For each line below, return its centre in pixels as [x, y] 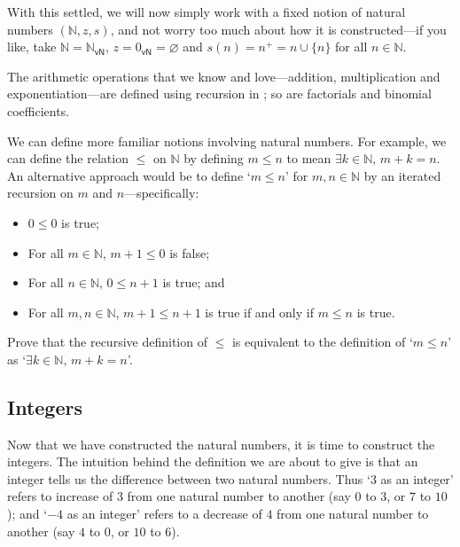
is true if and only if [259, 312]
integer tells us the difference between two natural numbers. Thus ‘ [189, 478]
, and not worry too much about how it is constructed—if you [278, 29]
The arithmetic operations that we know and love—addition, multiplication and [224, 76]
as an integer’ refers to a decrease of [164, 514]
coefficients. [39, 110]
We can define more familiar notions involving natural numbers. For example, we [227, 141]
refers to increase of [60, 496]
